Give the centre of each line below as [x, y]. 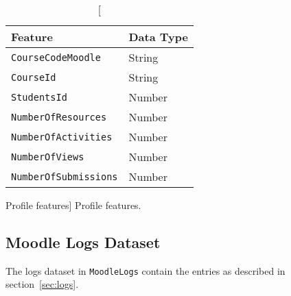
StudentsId [39, 97]
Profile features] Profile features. [73, 205]
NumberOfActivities [62, 137]
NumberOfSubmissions [65, 176]
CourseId [34, 77]
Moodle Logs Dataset [83, 242]
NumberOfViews [48, 157]
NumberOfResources [59, 117]
